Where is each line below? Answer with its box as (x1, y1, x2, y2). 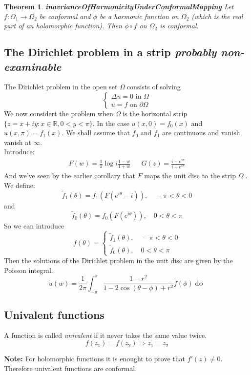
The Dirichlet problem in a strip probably (4, 44, 217, 60)
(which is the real (191, 11, 243, 21)
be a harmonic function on (99, 11, 179, 21)
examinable (4, 59, 62, 74)
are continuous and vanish (162, 127, 240, 138)
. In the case (92, 118, 129, 128)
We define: (4, 180, 35, 190)
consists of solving (126, 82, 181, 92)
